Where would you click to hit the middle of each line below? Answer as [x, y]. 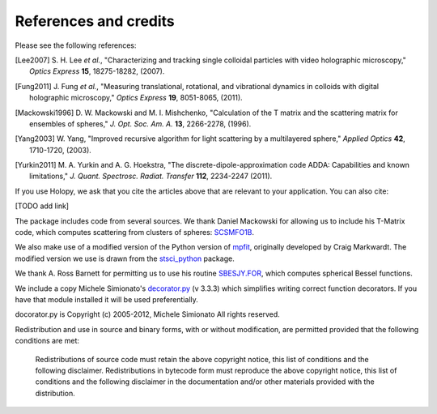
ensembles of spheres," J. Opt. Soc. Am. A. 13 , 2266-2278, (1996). [140, 124]
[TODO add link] [42, 206]
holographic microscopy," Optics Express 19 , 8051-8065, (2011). [136, 98]
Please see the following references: [76, 45]
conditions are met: [47, 341]
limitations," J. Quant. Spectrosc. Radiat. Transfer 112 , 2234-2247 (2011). [151, 176]
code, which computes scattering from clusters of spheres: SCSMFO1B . [135, 233]
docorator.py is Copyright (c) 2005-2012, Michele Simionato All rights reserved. [148, 314]
